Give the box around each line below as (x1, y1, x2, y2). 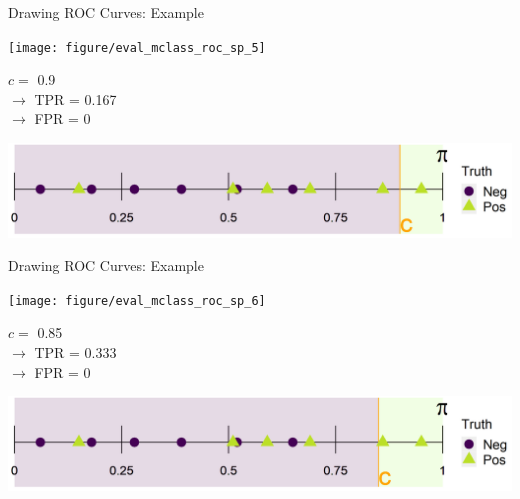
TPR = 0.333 (34, 341, 117, 362)
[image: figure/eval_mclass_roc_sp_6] (8, 293, 266, 308)
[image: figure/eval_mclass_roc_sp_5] (8, 40, 266, 55)
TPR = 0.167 (34, 88, 117, 109)
